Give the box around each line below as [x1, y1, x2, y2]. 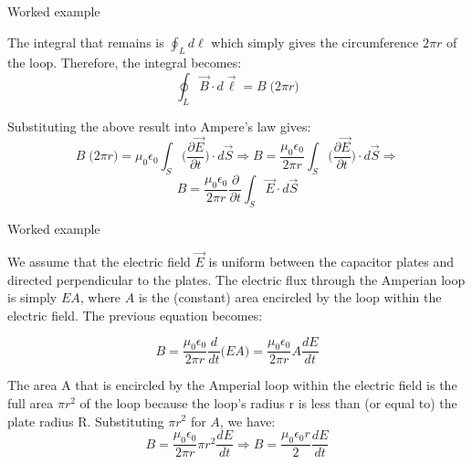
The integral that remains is [7, 32, 164, 51]
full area [7, 393, 54, 412]
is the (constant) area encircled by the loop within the [138, 288, 442, 307]
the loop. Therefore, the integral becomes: [7, 53, 242, 72]
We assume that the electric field [7, 251, 191, 270]
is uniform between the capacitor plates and [208, 251, 455, 270]
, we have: [219, 411, 276, 430]
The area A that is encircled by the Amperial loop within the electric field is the [7, 375, 457, 395]
